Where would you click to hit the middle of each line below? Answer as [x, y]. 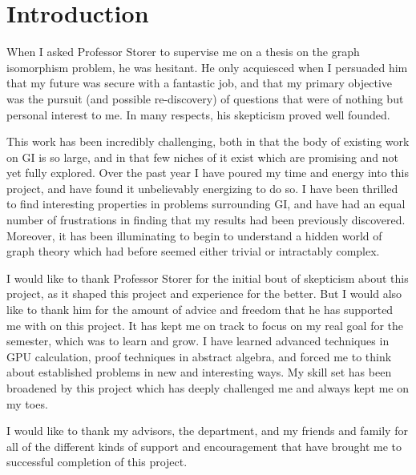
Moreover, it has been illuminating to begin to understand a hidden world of [194, 235]
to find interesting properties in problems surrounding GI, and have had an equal [206, 204]
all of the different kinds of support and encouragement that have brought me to [204, 446]
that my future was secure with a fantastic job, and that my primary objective [200, 83]
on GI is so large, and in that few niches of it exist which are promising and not [203, 157]
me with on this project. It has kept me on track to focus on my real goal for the [205, 325]
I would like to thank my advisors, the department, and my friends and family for [207, 431]
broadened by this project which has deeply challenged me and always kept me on [208, 388]
